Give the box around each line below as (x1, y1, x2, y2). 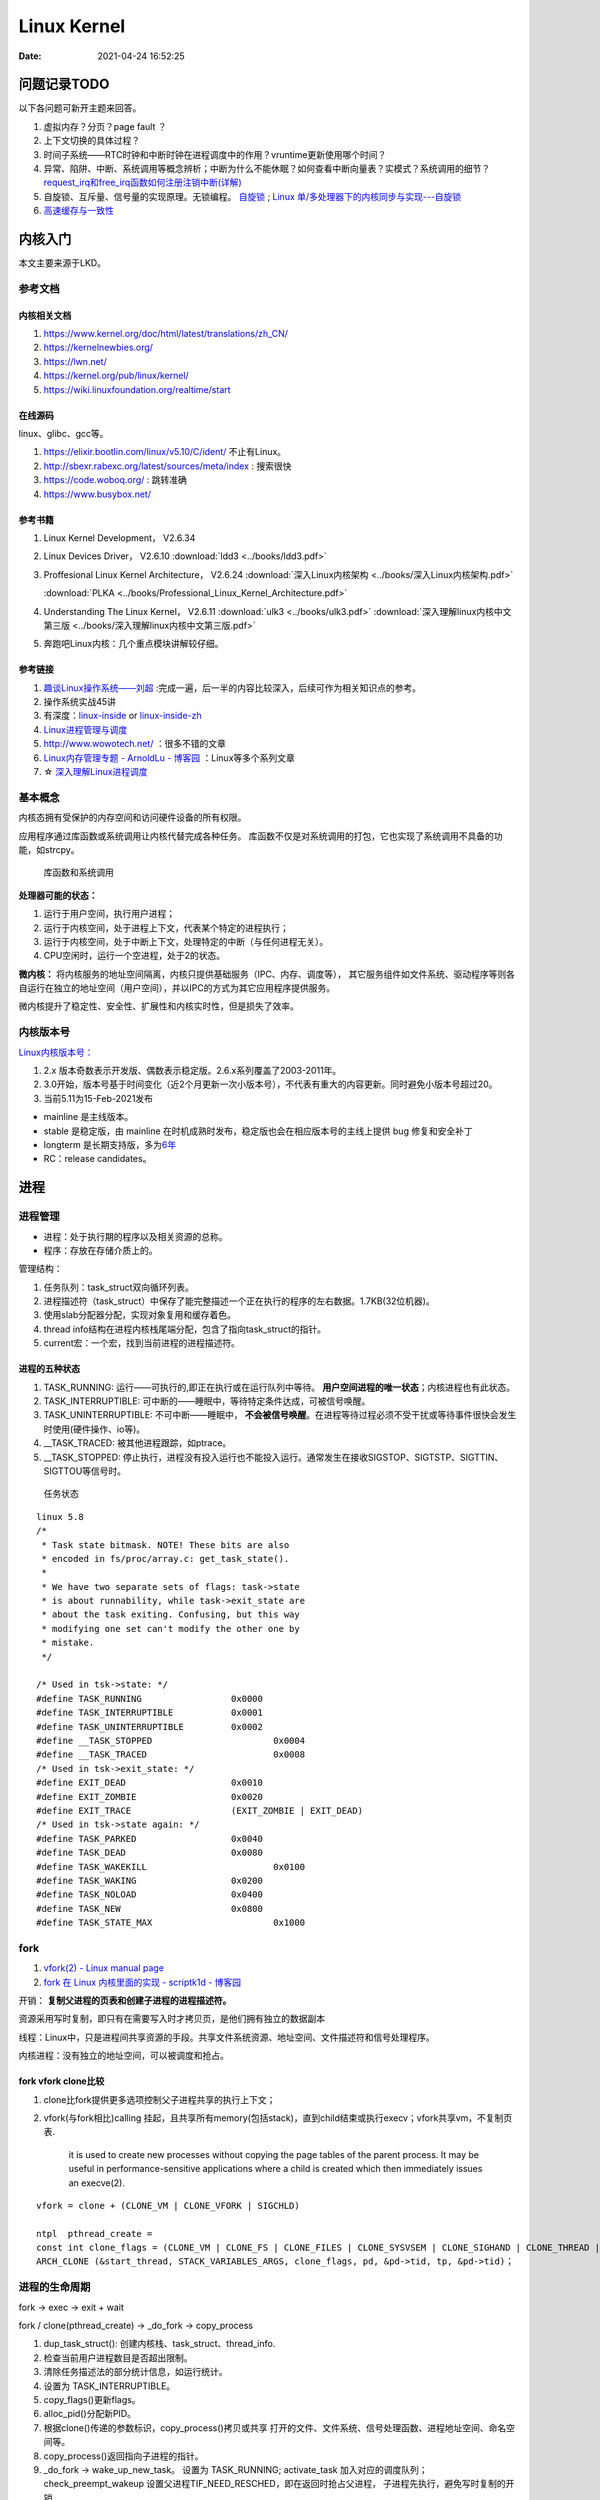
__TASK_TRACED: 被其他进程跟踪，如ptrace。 (43, 1437, 232, 1449)
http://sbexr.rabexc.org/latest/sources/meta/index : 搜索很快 (43, 460, 292, 472)
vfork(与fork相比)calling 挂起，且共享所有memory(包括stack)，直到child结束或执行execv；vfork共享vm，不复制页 (43, 2111, 513, 2124)
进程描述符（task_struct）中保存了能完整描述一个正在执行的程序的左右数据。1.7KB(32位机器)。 (43, 1295, 435, 1307)
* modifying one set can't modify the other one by (41, 1623, 300, 1634)
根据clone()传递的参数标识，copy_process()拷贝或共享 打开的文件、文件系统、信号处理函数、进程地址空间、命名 (43, 2421, 507, 2434)
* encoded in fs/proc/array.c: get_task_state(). (41, 1553, 290, 1564)
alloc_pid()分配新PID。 (43, 2408, 137, 2420)
